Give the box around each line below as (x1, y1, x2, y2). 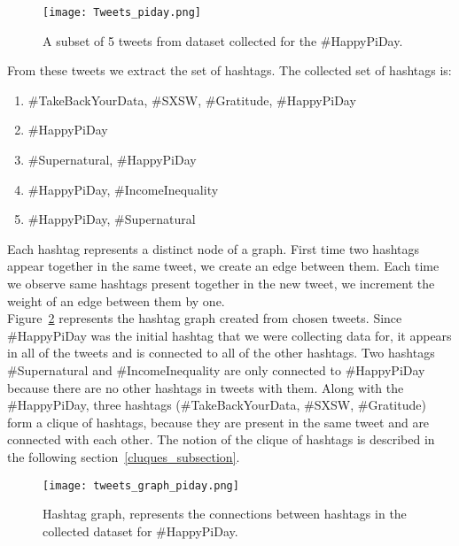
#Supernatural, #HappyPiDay (27, 150, 197, 169)
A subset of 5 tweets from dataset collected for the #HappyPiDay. (43, 31, 403, 50)
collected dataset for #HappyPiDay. (43, 521, 238, 540)
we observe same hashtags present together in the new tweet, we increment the (7, 274, 435, 292)
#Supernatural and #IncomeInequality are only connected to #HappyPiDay (7, 360, 425, 379)
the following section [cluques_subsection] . (7, 447, 240, 465)
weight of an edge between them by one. (7, 291, 225, 310)
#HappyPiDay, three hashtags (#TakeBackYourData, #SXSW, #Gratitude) (7, 396, 426, 414)
